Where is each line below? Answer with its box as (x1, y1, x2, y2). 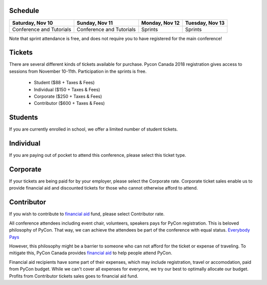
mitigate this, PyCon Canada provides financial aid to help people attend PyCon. (9, 250, 173, 256)
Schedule (9, 6, 40, 15)
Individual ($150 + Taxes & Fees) (34, 87, 100, 93)
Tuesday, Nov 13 (185, 19, 225, 26)
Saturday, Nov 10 (12, 19, 53, 26)
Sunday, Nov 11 (77, 19, 113, 26)
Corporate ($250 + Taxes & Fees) (34, 93, 102, 99)
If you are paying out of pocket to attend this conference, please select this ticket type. (9, 152, 186, 158)
